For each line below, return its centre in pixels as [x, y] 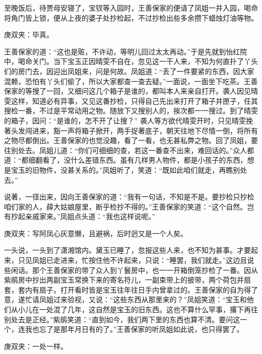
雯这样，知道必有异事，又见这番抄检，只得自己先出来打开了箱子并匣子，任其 [131, 100]
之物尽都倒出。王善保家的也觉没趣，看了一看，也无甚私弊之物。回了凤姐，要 [131, 140]
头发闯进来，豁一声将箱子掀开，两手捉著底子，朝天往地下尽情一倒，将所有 [134, 130]
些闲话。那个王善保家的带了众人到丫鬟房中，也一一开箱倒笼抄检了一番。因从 [131, 270]
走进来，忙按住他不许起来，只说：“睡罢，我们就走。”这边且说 [154, 260]
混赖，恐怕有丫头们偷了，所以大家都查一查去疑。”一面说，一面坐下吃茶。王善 [131, 81]
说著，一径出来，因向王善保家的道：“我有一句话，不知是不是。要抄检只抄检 [129, 197]
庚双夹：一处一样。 [36, 346]
